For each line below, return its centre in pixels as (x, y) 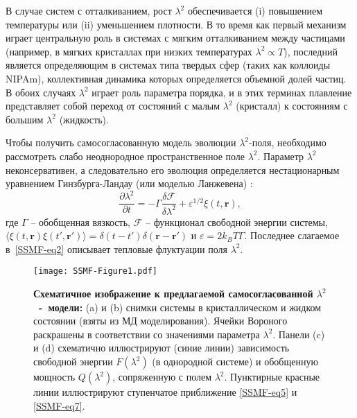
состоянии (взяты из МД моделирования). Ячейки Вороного (160, 321)
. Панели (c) (299, 334)
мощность (54, 377)
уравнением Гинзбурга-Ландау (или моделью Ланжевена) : (129, 183)
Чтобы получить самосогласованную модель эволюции (121, 142)
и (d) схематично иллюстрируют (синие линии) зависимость (162, 348)
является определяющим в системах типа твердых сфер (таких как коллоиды (168, 65)
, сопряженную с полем (162, 377)
